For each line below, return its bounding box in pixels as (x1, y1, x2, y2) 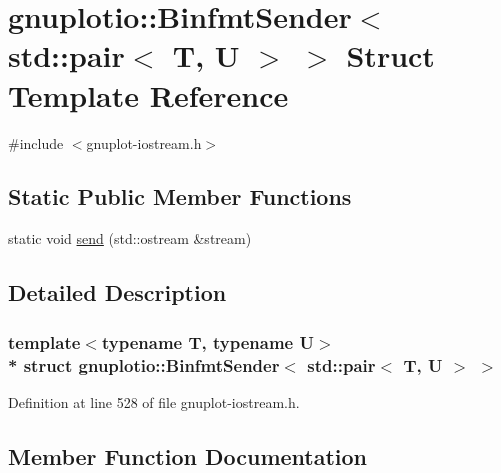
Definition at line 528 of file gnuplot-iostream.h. (8, 391, 300, 412)
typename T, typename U (101, 329, 314, 354)
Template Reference (8, 74, 289, 115)
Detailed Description (8, 277, 227, 308)
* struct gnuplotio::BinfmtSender (8, 352, 280, 377)
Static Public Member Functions (8, 181, 352, 212)
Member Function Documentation (8, 440, 368, 471)
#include (8, 132, 64, 153)
